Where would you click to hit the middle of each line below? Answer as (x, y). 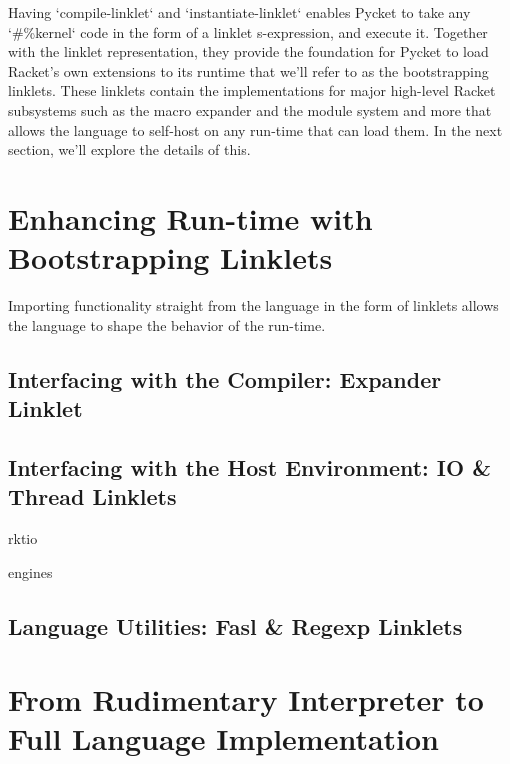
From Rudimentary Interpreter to (246, 699)
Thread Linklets (92, 496)
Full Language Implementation (224, 738)
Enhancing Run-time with (190, 217)
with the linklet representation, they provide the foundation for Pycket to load (248, 51)
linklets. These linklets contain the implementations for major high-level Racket (252, 90)
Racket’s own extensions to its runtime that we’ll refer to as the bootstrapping (248, 70)
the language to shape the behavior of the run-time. (167, 324)
